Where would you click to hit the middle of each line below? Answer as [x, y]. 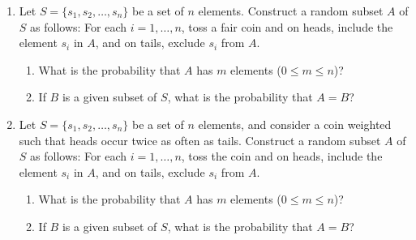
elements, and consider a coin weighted [295, 124]
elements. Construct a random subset [291, 11]
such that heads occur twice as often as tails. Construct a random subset [200, 140]
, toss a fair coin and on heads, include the [287, 26]
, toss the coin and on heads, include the [282, 156]
